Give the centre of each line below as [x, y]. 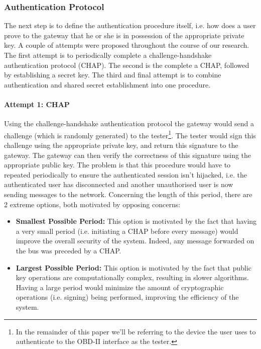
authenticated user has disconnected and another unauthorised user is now [119, 184]
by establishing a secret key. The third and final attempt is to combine [113, 75]
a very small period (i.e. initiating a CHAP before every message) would [127, 231]
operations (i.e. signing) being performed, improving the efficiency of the [127, 297]
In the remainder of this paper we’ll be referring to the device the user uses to [136, 331]
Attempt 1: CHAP [37, 104]
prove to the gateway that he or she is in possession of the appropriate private [124, 35]
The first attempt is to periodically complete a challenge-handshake [108, 55]
